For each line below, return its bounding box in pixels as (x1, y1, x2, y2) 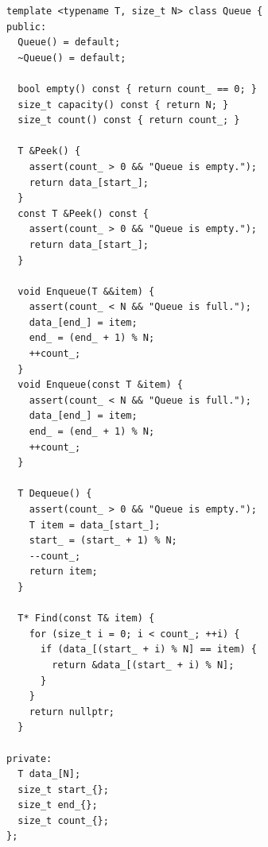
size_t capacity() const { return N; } (17, 99, 229, 110)
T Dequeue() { (17, 488, 92, 500)
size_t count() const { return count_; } (17, 114, 240, 126)
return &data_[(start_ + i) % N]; (52, 659, 235, 671)
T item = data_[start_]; (29, 519, 161, 531)
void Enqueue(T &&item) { (17, 285, 155, 297)
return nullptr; (29, 706, 115, 717)
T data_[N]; (17, 768, 81, 780)
